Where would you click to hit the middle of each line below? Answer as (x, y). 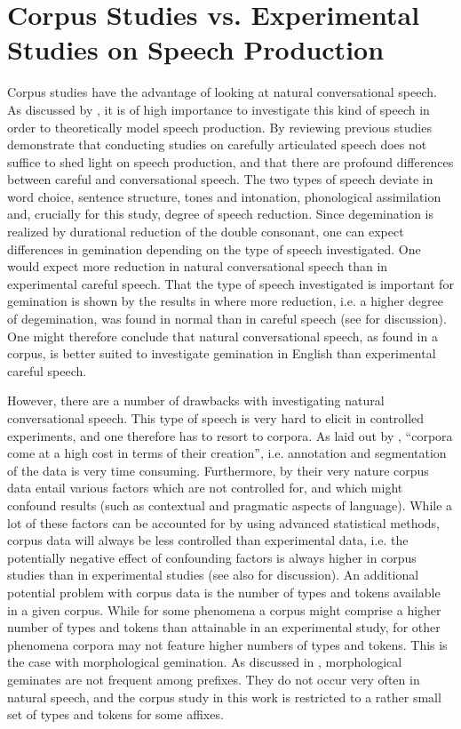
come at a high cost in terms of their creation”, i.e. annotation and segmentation (227, 453)
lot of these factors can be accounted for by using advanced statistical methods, (224, 522)
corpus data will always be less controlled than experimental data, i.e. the (208, 540)
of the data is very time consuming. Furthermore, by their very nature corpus (218, 470)
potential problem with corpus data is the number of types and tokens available (224, 592)
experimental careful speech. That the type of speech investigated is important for (230, 283)
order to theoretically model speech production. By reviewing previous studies (219, 127)
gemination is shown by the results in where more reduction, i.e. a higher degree (225, 301)
